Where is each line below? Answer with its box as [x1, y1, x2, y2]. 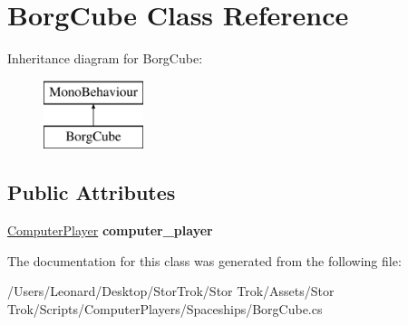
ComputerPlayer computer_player [7, 221, 213, 240]
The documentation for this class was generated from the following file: [7, 251, 402, 270]
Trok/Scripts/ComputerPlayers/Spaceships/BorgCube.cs [7, 299, 323, 318]
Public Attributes [7, 178, 176, 206]
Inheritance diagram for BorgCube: [7, 49, 203, 68]
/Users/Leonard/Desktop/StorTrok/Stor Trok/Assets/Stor [7, 282, 335, 301]
